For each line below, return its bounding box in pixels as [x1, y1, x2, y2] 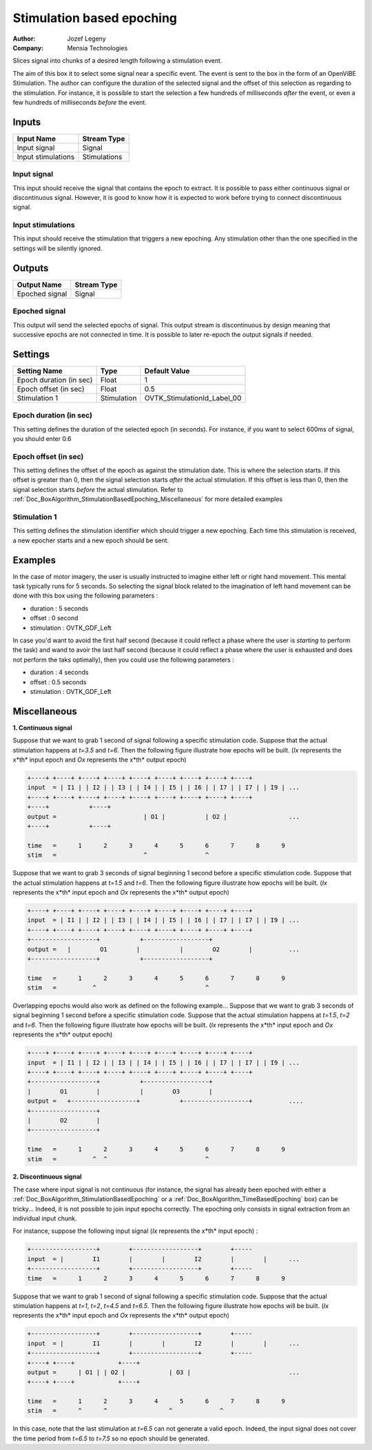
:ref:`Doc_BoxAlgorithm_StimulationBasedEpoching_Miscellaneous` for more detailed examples [12, 495, 283, 503]
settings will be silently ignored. [12, 244, 103, 252]
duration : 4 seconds [30, 668, 89, 677]
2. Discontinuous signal [12, 1172, 82, 1181]
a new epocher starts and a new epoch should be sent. [12, 536, 169, 544]
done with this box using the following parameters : [12, 591, 158, 600]
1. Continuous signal [12, 724, 72, 732]
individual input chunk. [12, 1214, 77, 1223]
